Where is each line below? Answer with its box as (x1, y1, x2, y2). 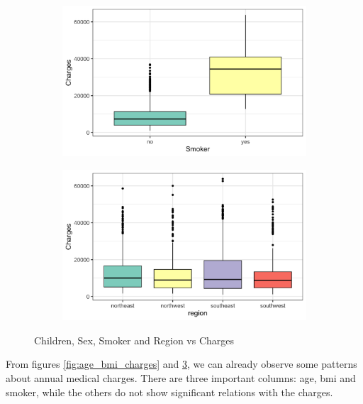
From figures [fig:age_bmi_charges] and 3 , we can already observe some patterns (6, 356, 357, 371)
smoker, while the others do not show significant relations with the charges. (6, 384, 333, 399)
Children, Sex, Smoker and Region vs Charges (34, 332, 235, 347)
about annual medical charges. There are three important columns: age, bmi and (6, 371, 356, 385)
